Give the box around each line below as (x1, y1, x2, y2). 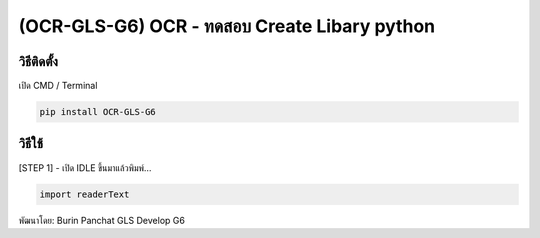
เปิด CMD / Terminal (18, 80, 98, 92)
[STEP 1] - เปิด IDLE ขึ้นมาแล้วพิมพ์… (18, 161, 152, 174)
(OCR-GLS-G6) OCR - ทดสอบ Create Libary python (18, 15, 435, 37)
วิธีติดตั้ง (18, 53, 59, 70)
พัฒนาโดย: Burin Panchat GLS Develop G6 (18, 214, 185, 226)
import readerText (39, 188, 130, 200)
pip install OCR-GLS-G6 (39, 106, 157, 118)
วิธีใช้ (18, 135, 44, 152)
